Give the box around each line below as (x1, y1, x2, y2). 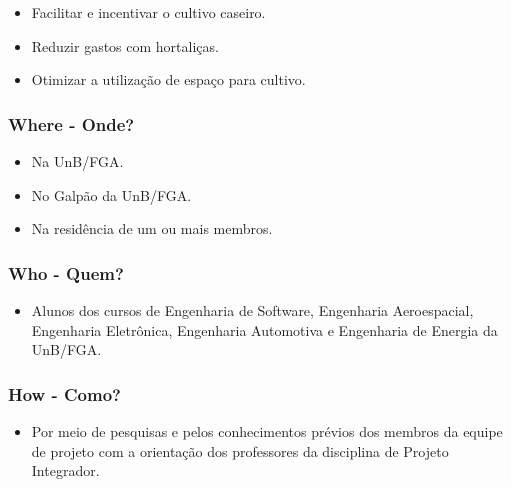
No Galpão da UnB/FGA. (31, 184, 192, 205)
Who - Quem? (8, 260, 124, 285)
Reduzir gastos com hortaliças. (31, 35, 219, 56)
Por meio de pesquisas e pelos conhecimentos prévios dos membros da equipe (31, 421, 503, 441)
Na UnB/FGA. (31, 151, 124, 171)
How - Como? (8, 381, 121, 406)
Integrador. (31, 460, 100, 481)
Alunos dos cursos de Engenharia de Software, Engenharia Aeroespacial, (31, 300, 474, 320)
